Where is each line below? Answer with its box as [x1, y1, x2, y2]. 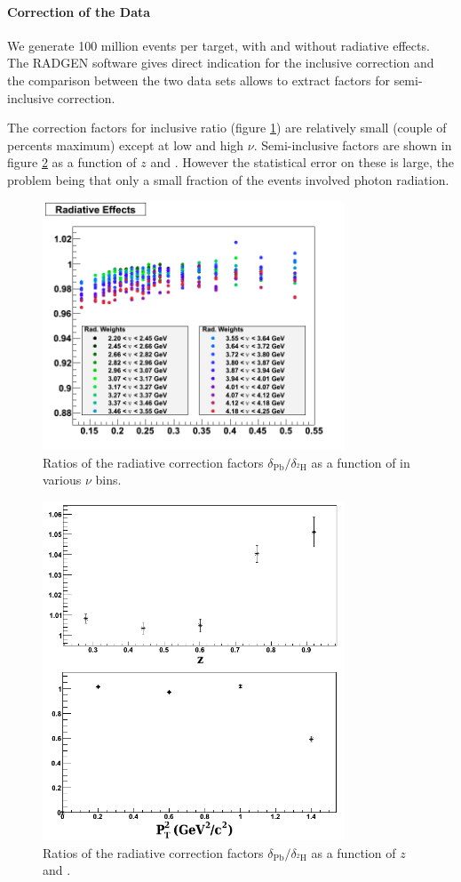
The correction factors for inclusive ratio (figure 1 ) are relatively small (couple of [7, 118, 447, 137]
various [43, 470, 82, 489]
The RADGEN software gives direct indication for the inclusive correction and [7, 53, 434, 72]
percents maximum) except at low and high [7, 135, 244, 154]
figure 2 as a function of [7, 153, 137, 172]
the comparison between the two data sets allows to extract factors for [7, 70, 390, 89]
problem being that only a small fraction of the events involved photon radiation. [7, 170, 449, 188]
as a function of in [311, 453, 410, 471]
